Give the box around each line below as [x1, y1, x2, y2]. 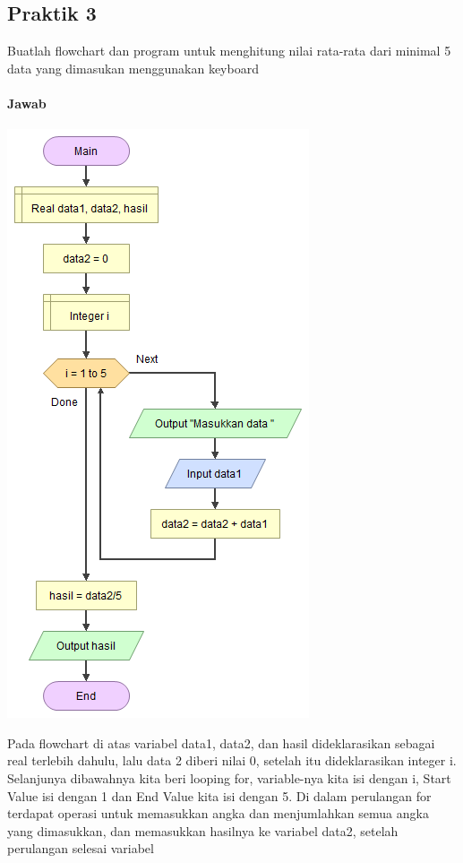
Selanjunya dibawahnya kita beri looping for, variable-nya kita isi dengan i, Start [7, 768, 451, 787]
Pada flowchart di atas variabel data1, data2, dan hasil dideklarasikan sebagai [7, 733, 435, 752]
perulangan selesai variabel [7, 839, 154, 858]
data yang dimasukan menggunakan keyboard [7, 58, 259, 77]
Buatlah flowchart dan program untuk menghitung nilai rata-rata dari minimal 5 [7, 41, 451, 60]
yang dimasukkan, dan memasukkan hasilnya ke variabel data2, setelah [7, 821, 399, 840]
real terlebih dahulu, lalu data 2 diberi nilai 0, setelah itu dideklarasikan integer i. [7, 751, 457, 770]
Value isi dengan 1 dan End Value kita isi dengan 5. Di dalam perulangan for [7, 786, 432, 805]
